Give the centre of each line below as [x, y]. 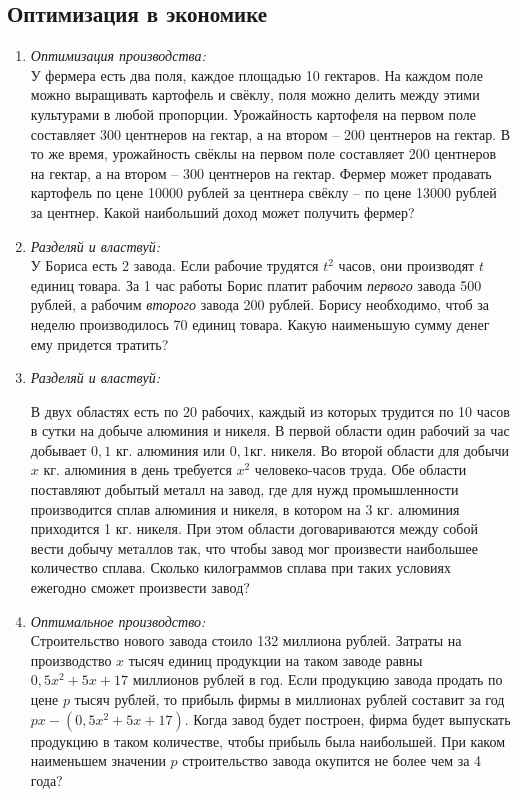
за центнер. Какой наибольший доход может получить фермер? [222, 211]
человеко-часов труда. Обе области [360, 469]
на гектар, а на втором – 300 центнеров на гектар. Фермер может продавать [261, 172]
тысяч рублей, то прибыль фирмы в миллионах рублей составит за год [289, 699]
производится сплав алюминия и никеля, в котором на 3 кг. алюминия [245, 508]
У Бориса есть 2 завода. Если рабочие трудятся [174, 265]
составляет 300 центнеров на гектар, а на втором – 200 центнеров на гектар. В [270, 133]
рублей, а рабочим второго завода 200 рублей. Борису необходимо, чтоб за [259, 304]
